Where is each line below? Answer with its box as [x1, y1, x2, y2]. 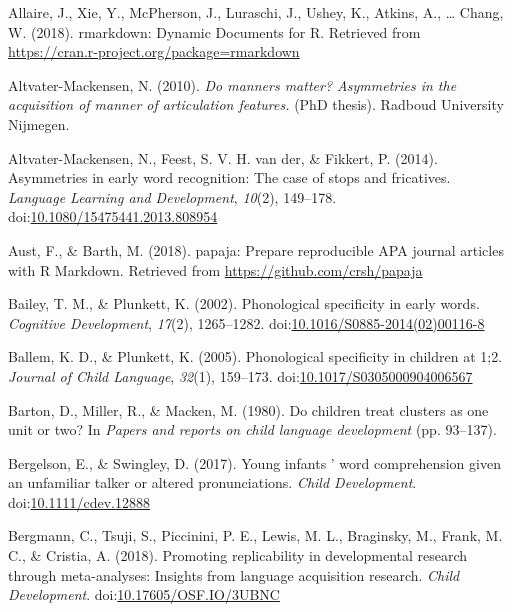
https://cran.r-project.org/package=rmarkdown [8, 41, 300, 62]
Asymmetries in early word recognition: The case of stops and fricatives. [8, 167, 451, 188]
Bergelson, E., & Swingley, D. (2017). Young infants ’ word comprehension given [8, 452, 501, 473]
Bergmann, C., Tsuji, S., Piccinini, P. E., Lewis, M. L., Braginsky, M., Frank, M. [8, 525, 503, 546]
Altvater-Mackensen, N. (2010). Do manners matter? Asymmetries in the [8, 74, 457, 95]
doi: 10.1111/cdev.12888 [8, 491, 150, 512]
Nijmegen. [8, 113, 70, 134]
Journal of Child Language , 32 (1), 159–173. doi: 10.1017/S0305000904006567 [8, 365, 473, 386]
